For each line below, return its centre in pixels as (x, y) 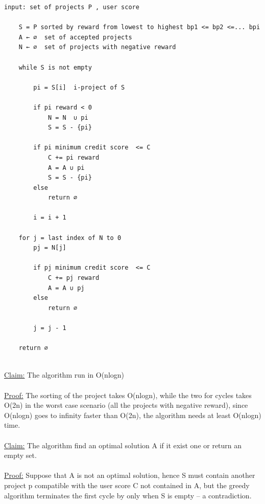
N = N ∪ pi (68, 117)
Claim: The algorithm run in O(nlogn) (64, 375)
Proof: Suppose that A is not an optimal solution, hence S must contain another (130, 475)
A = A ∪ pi (66, 168)
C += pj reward (74, 278)
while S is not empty (55, 67)
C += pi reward (74, 157)
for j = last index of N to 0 (70, 238)
